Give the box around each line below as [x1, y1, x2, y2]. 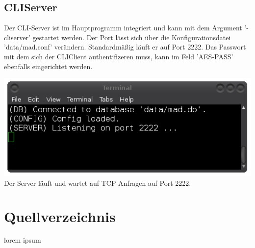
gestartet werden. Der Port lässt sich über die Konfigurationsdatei [32, 32, 231, 42]
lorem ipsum [4, 235, 41, 245]
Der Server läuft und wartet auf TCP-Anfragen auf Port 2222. [4, 177, 191, 188]
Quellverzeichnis [4, 206, 116, 226]
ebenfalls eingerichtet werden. [4, 61, 93, 71]
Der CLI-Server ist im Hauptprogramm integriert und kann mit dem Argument [4, 23, 242, 33]
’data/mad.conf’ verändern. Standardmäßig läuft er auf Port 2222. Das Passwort [4, 42, 246, 52]
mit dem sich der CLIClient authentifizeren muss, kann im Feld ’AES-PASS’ [4, 51, 233, 61]
